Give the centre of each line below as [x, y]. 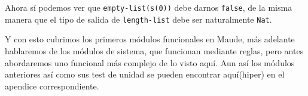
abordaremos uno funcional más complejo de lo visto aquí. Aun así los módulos [150, 62]
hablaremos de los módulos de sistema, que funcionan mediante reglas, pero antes [154, 50]
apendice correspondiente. [52, 86]
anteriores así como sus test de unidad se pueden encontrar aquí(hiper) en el [145, 74]
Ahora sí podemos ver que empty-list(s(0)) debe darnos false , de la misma [149, 7]
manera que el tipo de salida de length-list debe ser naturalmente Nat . [138, 19]
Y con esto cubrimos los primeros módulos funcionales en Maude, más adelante [150, 39]
